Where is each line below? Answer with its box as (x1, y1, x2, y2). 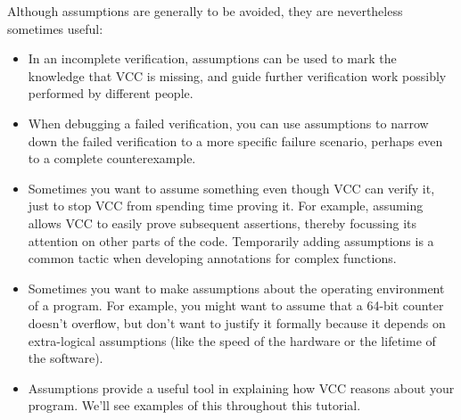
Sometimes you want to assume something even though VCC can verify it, (28, 178, 435, 197)
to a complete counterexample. (28, 149, 196, 168)
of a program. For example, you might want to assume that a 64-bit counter (28, 296, 444, 315)
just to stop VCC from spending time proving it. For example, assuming (28, 196, 424, 215)
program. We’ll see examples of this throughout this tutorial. (28, 396, 361, 415)
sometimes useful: (7, 19, 103, 37)
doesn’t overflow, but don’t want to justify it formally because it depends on (28, 313, 446, 332)
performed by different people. (28, 84, 193, 103)
